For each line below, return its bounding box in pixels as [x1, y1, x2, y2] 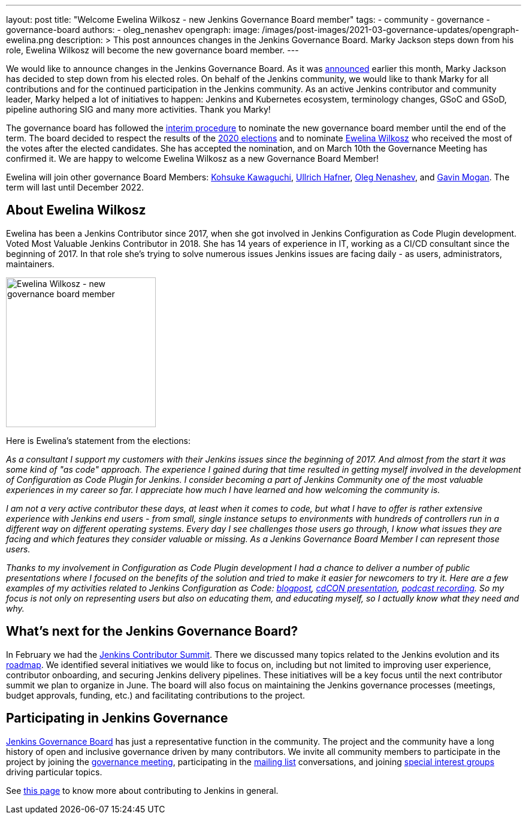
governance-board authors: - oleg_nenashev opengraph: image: [6, 25, 260, 35]
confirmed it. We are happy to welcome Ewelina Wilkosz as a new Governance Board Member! [6, 153, 379, 164]
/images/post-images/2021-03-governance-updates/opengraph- [262, 25, 519, 35]
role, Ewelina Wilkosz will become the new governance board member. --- [6, 45, 299, 55]
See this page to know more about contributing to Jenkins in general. [6, 785, 279, 796]
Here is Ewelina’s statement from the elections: [6, 435, 191, 446]
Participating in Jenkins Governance [6, 711, 228, 726]
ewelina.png [6, 35, 54, 45]
